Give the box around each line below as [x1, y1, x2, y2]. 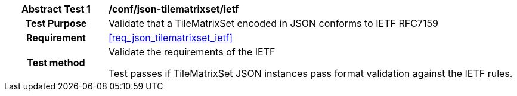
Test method [27, 57, 85, 69]
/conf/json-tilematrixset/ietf [108, 3, 239, 15]
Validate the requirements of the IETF [108, 46, 275, 58]
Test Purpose [25, 17, 87, 29]
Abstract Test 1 [21, 3, 91, 15]
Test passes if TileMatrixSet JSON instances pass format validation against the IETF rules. [108, 67, 513, 79]
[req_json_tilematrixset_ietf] [108, 32, 233, 44]
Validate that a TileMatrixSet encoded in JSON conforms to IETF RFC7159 [108, 17, 438, 29]
